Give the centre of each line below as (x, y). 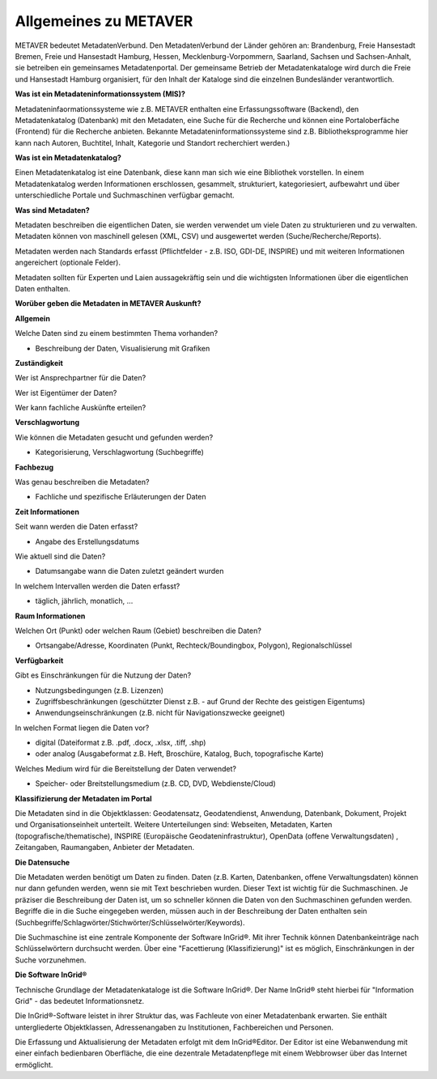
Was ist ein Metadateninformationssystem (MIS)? (100, 94)
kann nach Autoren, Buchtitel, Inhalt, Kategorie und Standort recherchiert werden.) (153, 142)
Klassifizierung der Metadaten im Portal (84, 798)
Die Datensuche (42, 862)
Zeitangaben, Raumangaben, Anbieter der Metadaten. (104, 847)
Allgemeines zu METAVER (104, 21)
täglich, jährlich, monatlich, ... (84, 601)
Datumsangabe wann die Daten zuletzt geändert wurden (129, 571)
